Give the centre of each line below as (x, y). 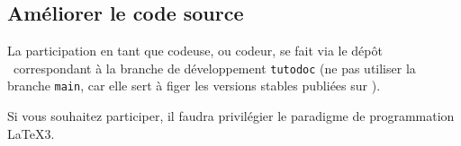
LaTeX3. (31, 133)
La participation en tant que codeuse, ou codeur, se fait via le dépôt (195, 51)
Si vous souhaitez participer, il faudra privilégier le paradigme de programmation (231, 116)
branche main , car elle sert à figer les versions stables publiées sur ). (194, 86)
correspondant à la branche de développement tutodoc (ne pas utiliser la (214, 68)
